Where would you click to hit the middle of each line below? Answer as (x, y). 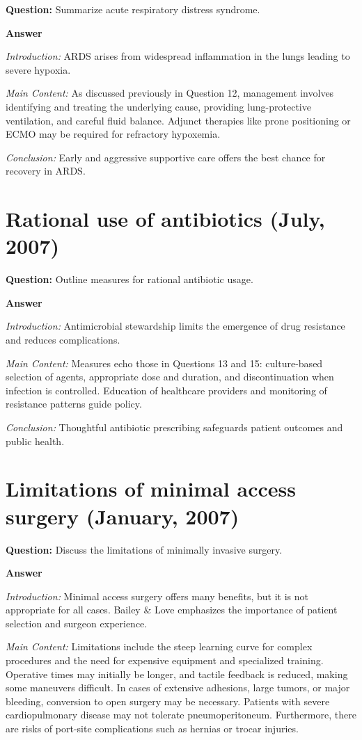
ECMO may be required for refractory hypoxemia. (113, 134)
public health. (35, 441)
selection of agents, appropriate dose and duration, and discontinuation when (170, 377)
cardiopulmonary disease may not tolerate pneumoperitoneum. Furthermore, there (181, 715)
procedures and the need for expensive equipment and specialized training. (165, 660)
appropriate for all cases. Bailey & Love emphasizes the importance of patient (172, 610)
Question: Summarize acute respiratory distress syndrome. (133, 9)
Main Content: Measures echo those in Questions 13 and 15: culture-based (164, 363)
